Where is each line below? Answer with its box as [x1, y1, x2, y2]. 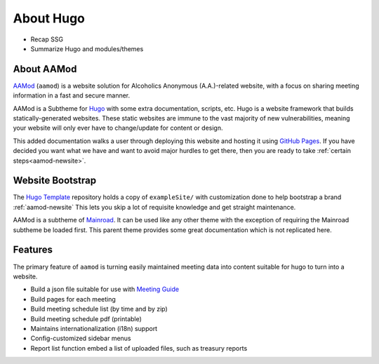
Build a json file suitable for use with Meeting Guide [30, 285, 179, 294]
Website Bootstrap [13, 175, 97, 187]
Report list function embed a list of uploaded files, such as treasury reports [30, 344, 248, 352]
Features [13, 244, 53, 256]
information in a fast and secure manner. [13, 91, 131, 100]
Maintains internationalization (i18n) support [30, 324, 158, 332]
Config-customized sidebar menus [30, 334, 131, 343]
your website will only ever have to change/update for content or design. [13, 123, 223, 133]
